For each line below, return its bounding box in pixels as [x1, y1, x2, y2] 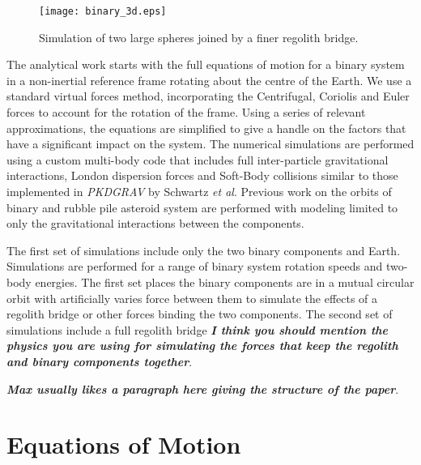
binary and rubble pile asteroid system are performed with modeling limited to [6, 198, 398, 215]
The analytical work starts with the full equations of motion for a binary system [6, 56, 405, 73]
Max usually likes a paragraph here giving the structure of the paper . [6, 380, 399, 397]
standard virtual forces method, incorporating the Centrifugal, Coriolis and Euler [6, 87, 410, 105]
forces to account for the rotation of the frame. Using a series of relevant [6, 104, 366, 121]
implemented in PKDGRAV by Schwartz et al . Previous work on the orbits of [6, 183, 392, 199]
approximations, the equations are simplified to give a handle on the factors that [6, 119, 406, 136]
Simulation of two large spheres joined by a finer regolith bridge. [39, 28, 359, 45]
